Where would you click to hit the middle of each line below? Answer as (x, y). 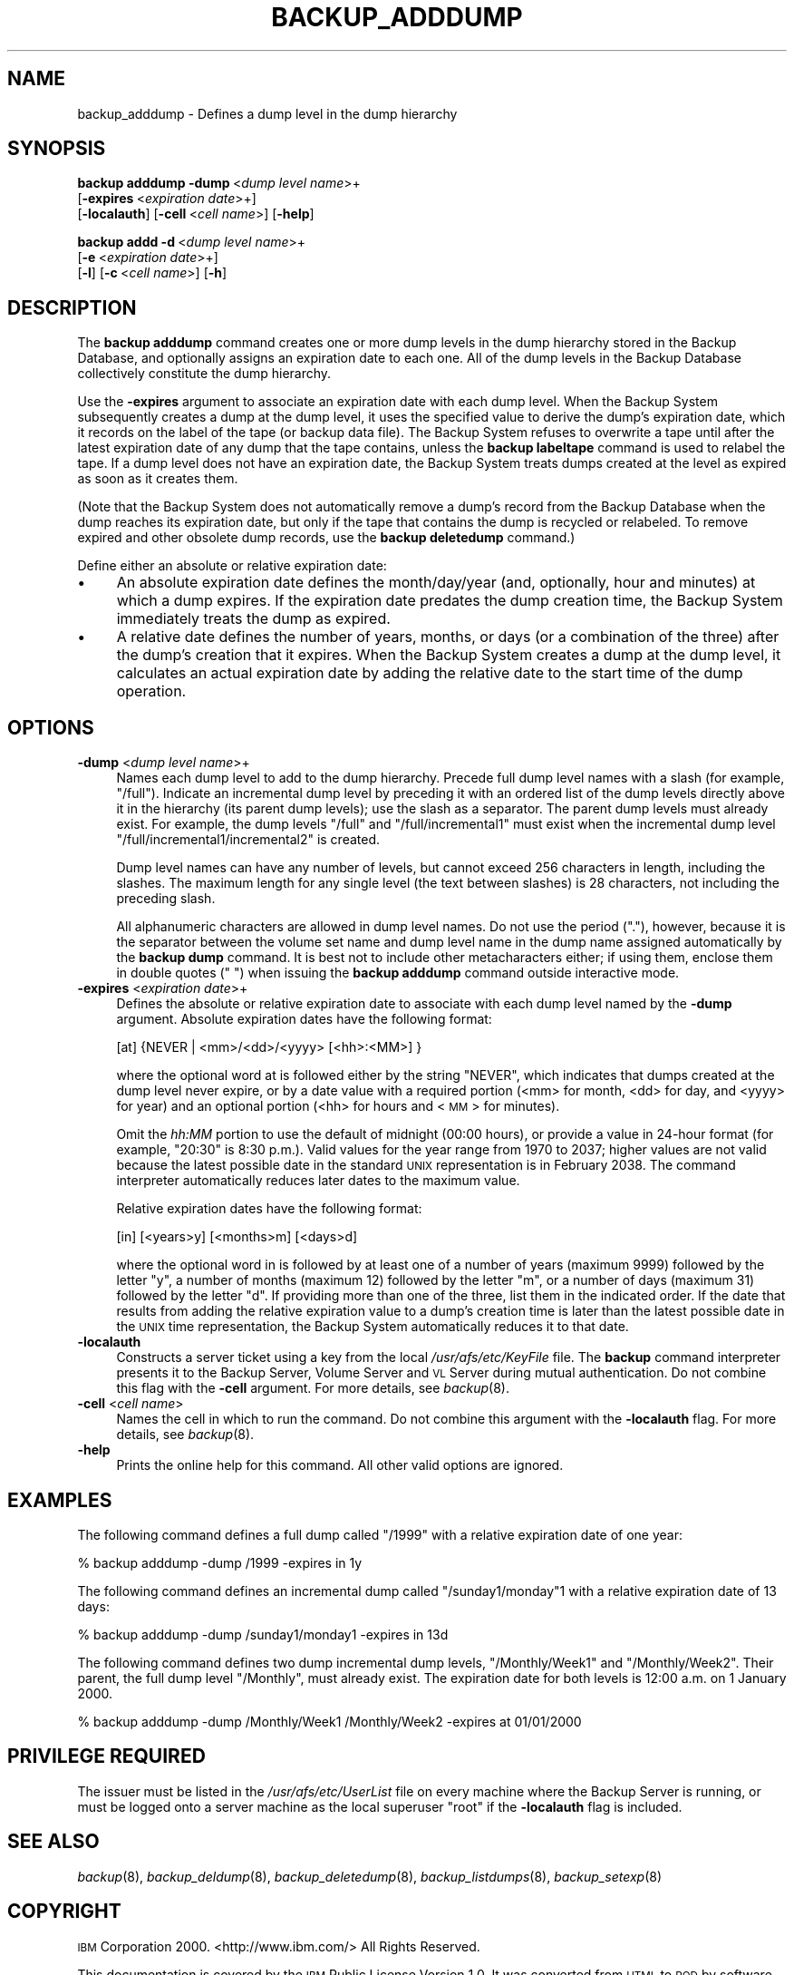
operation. (151, 691)
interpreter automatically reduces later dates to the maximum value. (318, 1181)
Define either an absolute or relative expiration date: (232, 566)
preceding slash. (166, 899)
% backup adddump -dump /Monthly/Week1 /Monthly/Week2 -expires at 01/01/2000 (329, 1721)
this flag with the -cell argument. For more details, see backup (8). (313, 1388)
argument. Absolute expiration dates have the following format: (304, 1019)
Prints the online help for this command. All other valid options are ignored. (340, 1465)
